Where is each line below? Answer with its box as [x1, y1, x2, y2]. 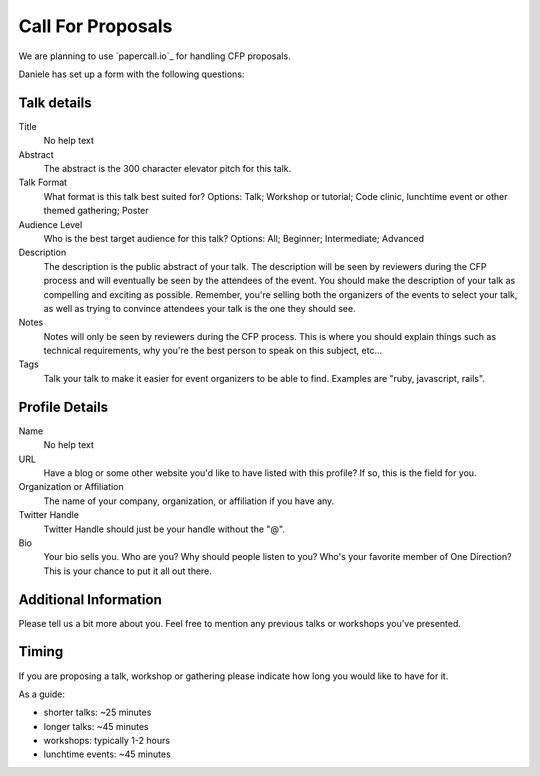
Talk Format [18, 176, 68, 189]
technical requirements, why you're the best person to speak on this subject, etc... [43, 345, 383, 357]
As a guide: [18, 688, 65, 700]
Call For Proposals [18, 15, 173, 37]
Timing [18, 643, 64, 660]
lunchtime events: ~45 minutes [43, 748, 172, 760]
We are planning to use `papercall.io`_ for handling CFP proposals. [18, 50, 291, 62]
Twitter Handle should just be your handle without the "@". [43, 523, 285, 535]
